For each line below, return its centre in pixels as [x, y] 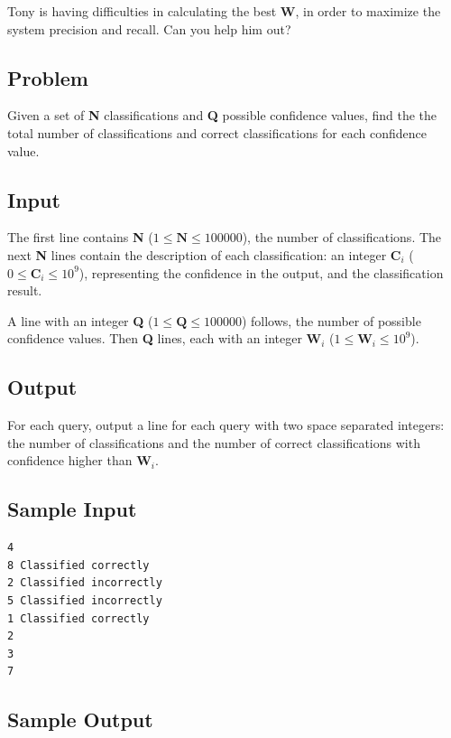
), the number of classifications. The [342, 237]
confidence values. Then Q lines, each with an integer [155, 338]
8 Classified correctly [78, 565]
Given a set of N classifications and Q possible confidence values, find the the [222, 115]
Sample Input [72, 509]
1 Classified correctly [78, 618]
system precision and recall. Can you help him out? [149, 28]
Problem [48, 77]
